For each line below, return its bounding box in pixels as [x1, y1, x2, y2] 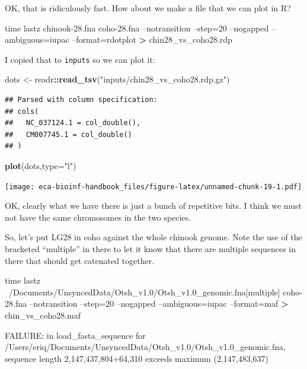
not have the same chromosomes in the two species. [5, 211, 191, 223]
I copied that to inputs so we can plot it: [5, 53, 155, 65]
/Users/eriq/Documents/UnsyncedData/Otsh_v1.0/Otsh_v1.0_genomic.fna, [5, 341, 286, 353]
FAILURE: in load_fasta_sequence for [5, 329, 146, 341]
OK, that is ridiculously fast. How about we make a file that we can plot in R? [5, 2, 291, 14]
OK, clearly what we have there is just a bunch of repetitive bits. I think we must [5, 199, 302, 212]
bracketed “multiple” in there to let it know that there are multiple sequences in [5, 243, 296, 255]
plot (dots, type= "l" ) [5, 160, 76, 171]
